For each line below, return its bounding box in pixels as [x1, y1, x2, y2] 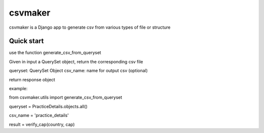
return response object [9, 76, 56, 82]
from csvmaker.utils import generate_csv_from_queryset [9, 95, 122, 100]
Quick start [9, 37, 44, 45]
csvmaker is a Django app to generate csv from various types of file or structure [9, 24, 171, 30]
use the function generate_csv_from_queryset [9, 50, 101, 56]
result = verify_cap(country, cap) [9, 121, 75, 127]
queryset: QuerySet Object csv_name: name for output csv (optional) [9, 68, 148, 74]
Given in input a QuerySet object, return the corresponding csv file [9, 58, 143, 64]
